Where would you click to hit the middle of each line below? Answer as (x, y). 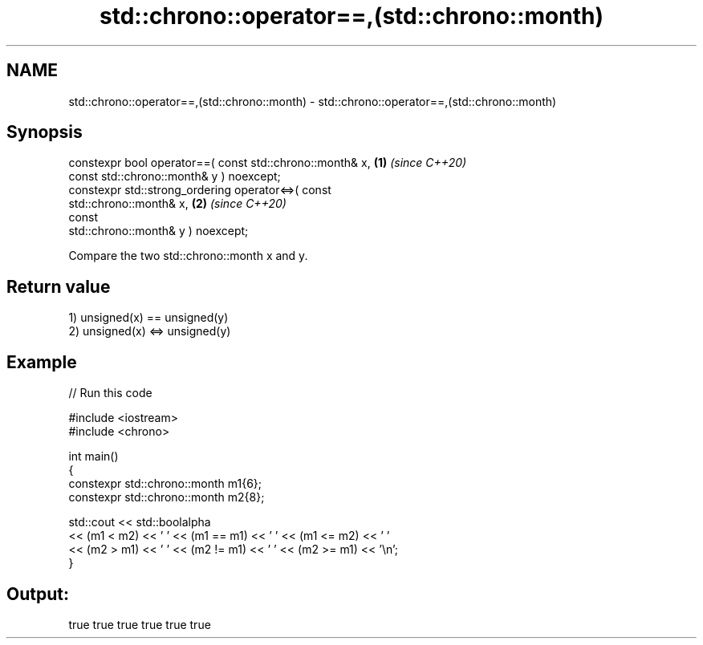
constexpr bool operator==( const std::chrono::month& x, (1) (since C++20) (268, 163)
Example (42, 362)
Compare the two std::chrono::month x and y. (188, 256)
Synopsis (45, 132)
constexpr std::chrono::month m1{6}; (165, 484)
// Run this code (110, 393)
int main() (93, 456)
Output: (38, 594)
